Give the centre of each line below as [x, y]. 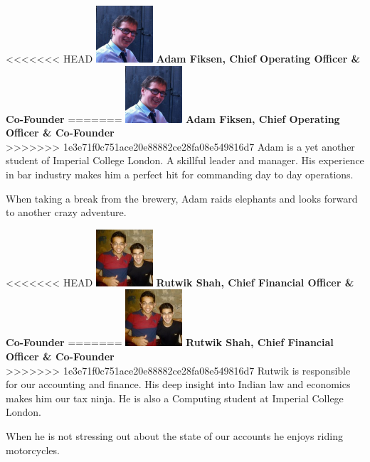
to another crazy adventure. [66, 212]
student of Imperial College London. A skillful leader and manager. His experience [185, 160]
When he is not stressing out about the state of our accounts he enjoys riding [174, 435]
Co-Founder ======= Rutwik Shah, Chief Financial [170, 342]
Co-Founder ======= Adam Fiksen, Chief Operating [173, 118]
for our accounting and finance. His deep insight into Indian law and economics [178, 384]
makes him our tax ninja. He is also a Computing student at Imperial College [175, 398]
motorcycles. [33, 450]
